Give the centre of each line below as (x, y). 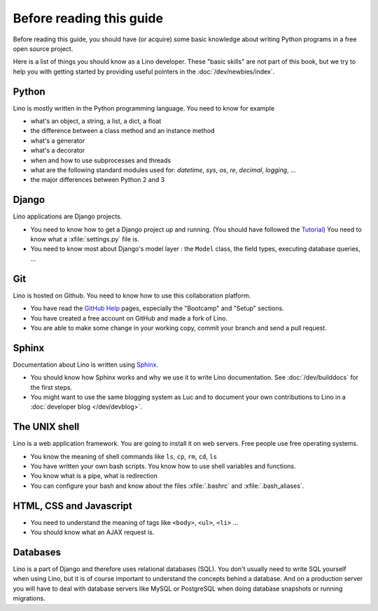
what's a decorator (58, 150)
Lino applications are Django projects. (68, 216)
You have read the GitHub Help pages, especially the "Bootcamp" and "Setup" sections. (157, 309)
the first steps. (51, 387)
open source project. (43, 48)
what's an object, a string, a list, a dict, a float (96, 121)
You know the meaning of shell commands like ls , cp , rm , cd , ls (124, 456)
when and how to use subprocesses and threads (101, 160)
